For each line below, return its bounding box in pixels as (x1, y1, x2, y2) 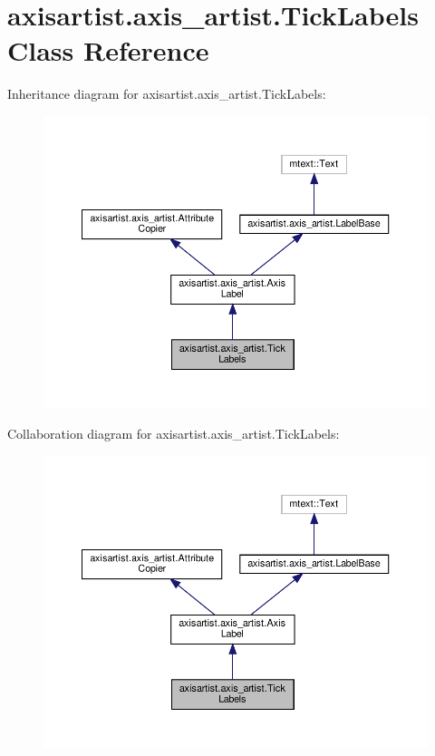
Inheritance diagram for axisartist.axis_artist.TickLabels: (7, 84, 326, 103)
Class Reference (7, 32, 209, 69)
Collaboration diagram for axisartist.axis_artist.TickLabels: (7, 424, 340, 443)
